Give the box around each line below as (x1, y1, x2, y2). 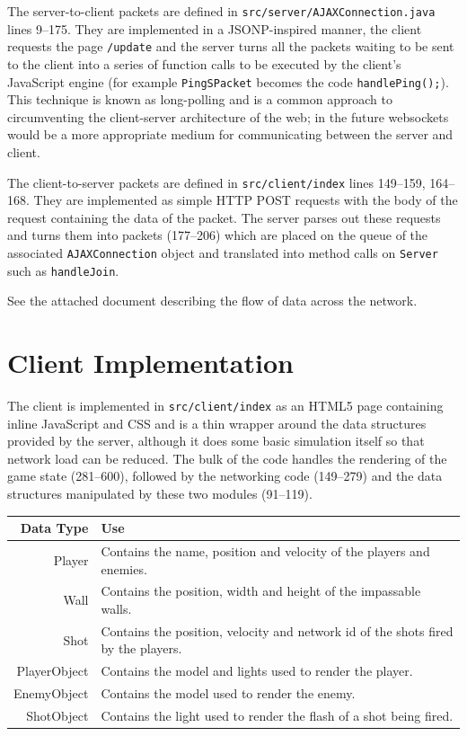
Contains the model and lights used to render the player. (101, 661, 413, 680)
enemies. (101, 559, 147, 578)
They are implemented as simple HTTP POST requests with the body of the (33, 191, 458, 209)
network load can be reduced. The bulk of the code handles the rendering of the (7, 448, 447, 467)
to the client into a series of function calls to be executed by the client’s (7, 54, 401, 73)
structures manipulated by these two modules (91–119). (7, 484, 313, 503)
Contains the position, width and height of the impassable (101, 581, 421, 600)
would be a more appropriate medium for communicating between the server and (7, 125, 454, 144)
